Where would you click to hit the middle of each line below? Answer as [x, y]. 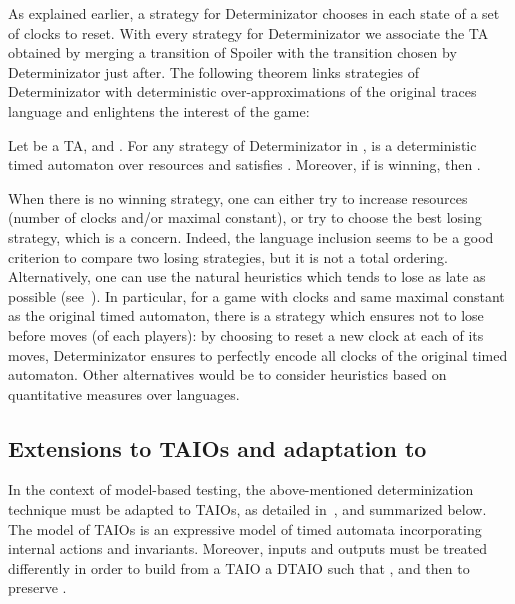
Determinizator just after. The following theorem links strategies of [213, 71]
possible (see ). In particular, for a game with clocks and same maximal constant [256, 295]
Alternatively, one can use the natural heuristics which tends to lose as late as [247, 276]
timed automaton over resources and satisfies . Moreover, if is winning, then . [244, 164]
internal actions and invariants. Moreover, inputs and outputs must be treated [247, 548]
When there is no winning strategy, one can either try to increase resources [238, 197]
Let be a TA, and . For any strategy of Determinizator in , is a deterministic [242, 144]
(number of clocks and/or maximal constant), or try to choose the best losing [245, 217]
